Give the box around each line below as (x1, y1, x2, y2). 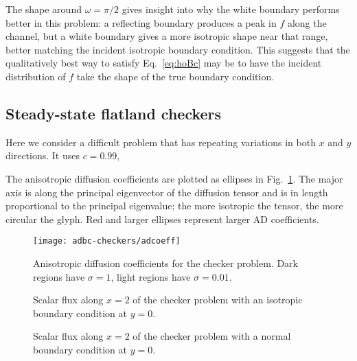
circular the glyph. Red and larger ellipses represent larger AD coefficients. (5, 211, 319, 226)
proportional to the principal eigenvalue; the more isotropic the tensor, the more (5, 198, 343, 213)
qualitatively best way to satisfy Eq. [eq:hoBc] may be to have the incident (5, 56, 322, 70)
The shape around (5, 2, 82, 16)
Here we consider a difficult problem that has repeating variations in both (5, 135, 316, 149)
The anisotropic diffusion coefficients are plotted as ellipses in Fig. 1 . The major (5, 171, 343, 185)
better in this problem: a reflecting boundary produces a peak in (5, 15, 277, 30)
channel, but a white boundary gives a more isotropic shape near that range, (5, 29, 328, 43)
